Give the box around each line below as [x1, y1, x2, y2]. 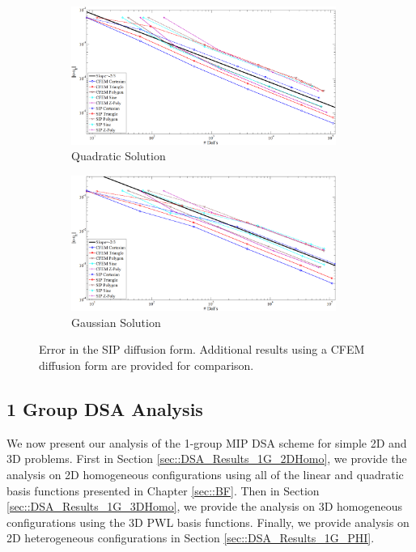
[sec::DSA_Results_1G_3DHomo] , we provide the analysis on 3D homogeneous [6, 498, 403, 515]
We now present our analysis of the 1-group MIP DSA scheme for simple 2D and [6, 434, 407, 451]
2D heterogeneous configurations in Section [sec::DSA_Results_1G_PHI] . [6, 529, 375, 546]
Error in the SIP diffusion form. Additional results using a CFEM [39, 341, 365, 358]
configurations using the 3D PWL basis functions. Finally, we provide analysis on [6, 513, 410, 530]
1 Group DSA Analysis [6, 396, 203, 421]
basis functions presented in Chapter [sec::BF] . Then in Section [6, 482, 320, 499]
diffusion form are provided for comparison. [39, 356, 254, 373]
